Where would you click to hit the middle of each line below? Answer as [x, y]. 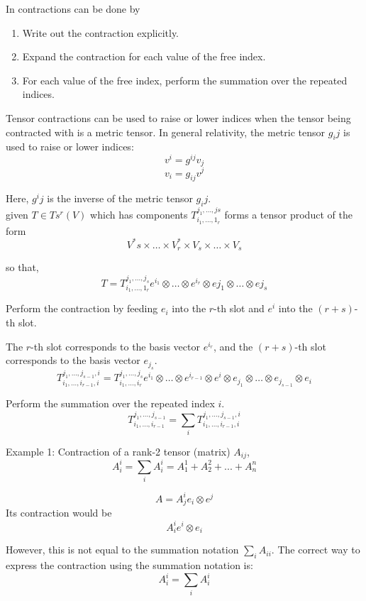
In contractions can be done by [73, 9]
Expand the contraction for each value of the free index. [144, 56]
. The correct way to [316, 550]
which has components [139, 214]
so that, [22, 267]
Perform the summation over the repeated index [110, 403]
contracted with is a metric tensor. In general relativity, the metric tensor [166, 132]
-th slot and [239, 308]
